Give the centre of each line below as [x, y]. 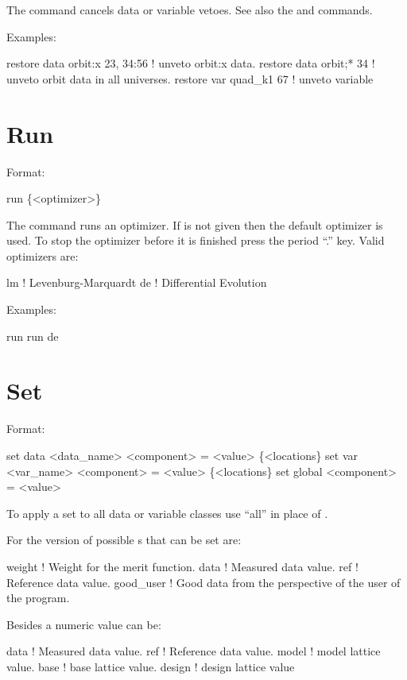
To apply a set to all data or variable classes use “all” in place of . [167, 513]
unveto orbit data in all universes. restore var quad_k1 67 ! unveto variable [190, 78]
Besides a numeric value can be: [84, 624]
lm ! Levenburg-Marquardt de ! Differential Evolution [137, 282]
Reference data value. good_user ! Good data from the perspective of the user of [203, 582]
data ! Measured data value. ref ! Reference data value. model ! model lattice [194, 651]
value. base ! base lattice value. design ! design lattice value [151, 666]
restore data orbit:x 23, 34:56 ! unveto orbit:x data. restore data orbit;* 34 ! [191, 63]
